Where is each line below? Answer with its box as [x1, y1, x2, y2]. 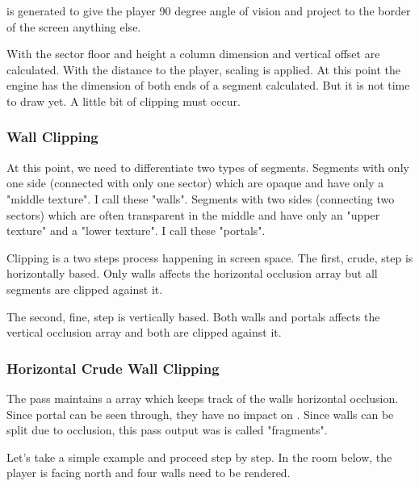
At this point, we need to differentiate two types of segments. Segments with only [6, 158, 409, 175]
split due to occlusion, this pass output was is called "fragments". [6, 421, 328, 438]
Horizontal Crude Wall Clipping [6, 358, 220, 378]
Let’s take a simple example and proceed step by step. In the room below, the [6, 448, 392, 465]
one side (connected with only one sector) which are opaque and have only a [6, 174, 384, 191]
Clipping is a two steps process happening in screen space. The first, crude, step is [6, 249, 413, 266]
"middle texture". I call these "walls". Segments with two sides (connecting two [6, 190, 395, 207]
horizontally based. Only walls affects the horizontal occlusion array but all [6, 265, 378, 282]
